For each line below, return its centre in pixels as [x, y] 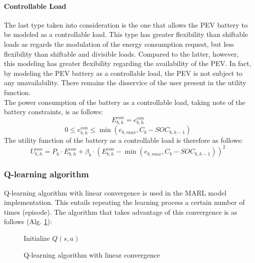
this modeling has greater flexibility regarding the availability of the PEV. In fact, [128, 63]
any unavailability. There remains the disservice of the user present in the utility [125, 82]
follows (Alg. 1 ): [28, 221]
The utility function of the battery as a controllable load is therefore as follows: [124, 140]
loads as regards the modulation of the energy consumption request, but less [119, 44]
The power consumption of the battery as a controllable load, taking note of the [125, 102]
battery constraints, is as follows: [54, 112]
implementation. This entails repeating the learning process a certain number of [124, 202]
